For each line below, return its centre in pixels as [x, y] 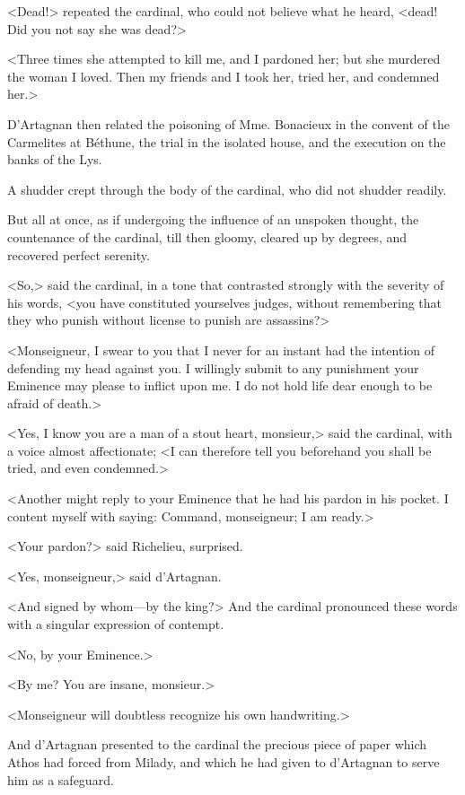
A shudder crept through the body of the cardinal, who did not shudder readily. [227, 189]
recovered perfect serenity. [79, 254]
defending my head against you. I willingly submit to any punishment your [213, 367]
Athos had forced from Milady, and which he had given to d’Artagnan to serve [224, 762]
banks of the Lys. [55, 159]
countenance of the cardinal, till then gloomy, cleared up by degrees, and [207, 236]
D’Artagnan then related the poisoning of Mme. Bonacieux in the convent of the [228, 123]
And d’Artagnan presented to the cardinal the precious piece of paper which [217, 744]
